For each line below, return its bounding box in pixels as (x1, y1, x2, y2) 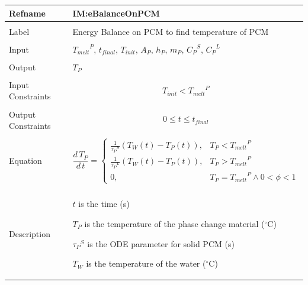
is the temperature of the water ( (86, 257, 206, 270)
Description (9, 227, 50, 239)
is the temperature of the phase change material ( (84, 217, 265, 229)
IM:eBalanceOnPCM (72, 7, 160, 19)
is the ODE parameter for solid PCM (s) (87, 237, 235, 250)
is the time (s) (78, 197, 130, 210)
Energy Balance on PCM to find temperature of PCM (72, 25, 269, 37)
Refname (9, 7, 46, 19)
